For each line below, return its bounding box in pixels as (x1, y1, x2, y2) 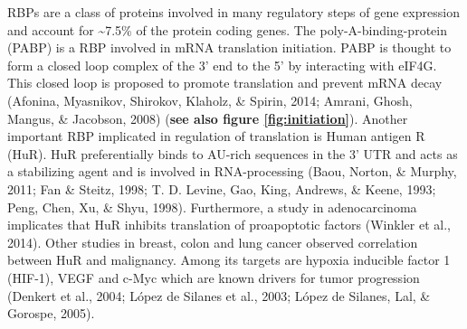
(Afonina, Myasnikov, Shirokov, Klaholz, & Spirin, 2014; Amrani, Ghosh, (7, 90, 413, 109)
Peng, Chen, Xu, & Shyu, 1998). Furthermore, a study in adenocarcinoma (7, 197, 417, 216)
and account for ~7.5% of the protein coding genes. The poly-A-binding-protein (7, 20, 447, 39)
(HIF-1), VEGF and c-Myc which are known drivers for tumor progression (7, 268, 420, 287)
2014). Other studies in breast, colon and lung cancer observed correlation (7, 232, 418, 251)
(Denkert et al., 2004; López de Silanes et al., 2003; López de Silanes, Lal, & (7, 286, 431, 305)
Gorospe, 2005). (7, 304, 95, 323)
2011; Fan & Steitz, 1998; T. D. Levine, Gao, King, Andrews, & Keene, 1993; (7, 179, 436, 198)
